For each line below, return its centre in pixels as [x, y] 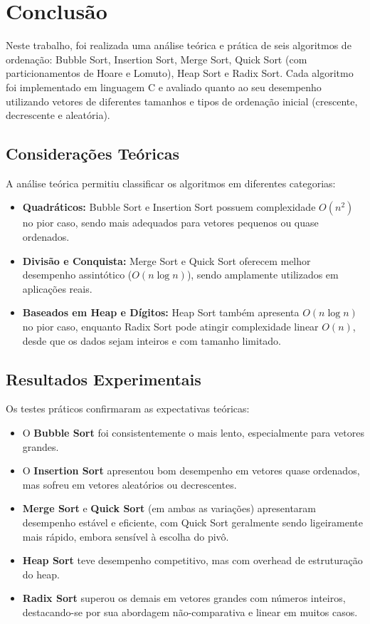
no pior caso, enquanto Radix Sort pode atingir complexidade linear [170, 327]
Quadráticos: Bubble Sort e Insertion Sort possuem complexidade [169, 207]
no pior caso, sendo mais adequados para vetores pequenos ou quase [170, 223]
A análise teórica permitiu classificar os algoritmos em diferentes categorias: [171, 183]
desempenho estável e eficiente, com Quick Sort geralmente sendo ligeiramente [193, 522]
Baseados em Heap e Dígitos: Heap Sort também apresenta [161, 312]
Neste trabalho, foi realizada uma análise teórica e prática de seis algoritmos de [179, 45]
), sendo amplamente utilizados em [263, 275]
